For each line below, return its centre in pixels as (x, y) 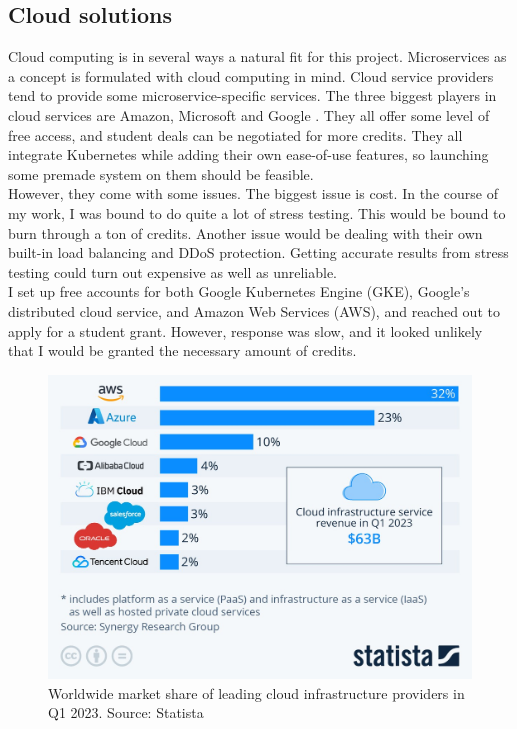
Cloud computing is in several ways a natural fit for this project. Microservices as (257, 56)
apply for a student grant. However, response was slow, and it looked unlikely (245, 330)
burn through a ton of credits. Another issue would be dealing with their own (245, 232)
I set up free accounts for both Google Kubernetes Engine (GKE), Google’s (239, 291)
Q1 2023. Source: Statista (126, 712)
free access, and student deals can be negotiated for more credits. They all (235, 134)
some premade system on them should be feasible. (161, 173)
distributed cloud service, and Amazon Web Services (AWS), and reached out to (254, 310)
